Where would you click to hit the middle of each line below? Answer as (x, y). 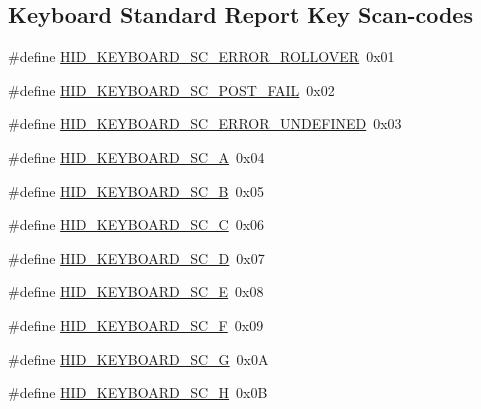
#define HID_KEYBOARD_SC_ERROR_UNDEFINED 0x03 (205, 123)
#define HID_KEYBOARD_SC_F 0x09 (136, 324)
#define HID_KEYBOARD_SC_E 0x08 (136, 291)
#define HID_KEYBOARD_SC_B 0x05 (136, 190)
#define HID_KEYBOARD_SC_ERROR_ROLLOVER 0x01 (201, 56)
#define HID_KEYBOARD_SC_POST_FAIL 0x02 (171, 89)
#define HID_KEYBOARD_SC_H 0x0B (138, 392)
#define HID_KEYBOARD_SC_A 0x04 (136, 156)
